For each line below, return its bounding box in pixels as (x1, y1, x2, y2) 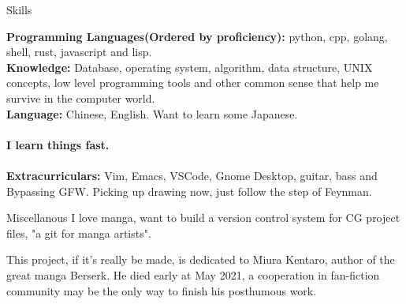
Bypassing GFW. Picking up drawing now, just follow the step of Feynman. (6, 182, 372, 199)
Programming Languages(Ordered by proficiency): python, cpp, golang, (6, 28, 388, 44)
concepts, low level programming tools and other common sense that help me (6, 74, 379, 91)
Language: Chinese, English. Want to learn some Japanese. (6, 105, 298, 122)
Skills (6, 2, 32, 17)
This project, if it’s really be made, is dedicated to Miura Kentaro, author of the (6, 251, 395, 268)
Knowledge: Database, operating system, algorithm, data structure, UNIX (6, 58, 373, 75)
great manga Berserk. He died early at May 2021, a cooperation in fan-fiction (6, 266, 380, 283)
